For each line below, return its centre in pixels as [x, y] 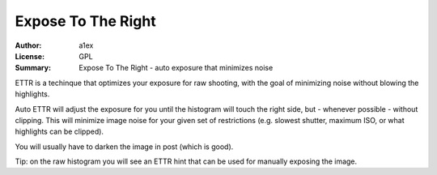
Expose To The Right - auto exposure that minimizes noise [176, 68]
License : [30, 56]
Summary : [33, 68]
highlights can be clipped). [59, 132]
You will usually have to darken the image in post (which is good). [124, 147]
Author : [28, 45]
